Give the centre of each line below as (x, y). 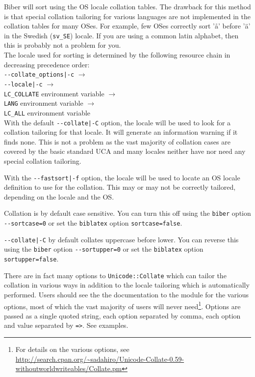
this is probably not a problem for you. (63, 45)
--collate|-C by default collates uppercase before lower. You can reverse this (121, 239)
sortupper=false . (31, 259)
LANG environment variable (44, 103)
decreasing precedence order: (47, 64)
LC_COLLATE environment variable (54, 93)
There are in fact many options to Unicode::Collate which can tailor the (115, 275)
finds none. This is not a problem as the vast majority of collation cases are (117, 141)
